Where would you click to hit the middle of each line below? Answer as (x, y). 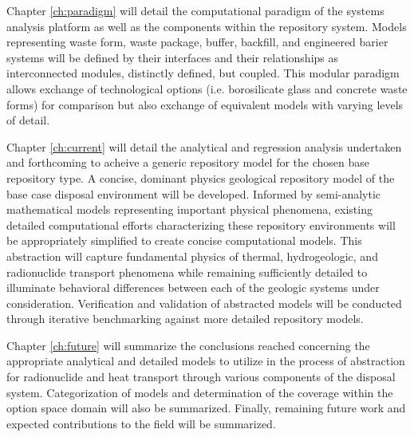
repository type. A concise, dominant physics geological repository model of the (201, 177)
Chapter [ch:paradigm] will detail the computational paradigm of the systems (195, 10)
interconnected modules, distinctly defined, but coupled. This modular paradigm (203, 73)
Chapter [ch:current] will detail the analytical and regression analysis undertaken (204, 146)
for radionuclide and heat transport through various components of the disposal (201, 377)
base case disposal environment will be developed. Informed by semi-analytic (194, 193)
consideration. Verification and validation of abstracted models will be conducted (204, 303)
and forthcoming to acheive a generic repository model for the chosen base (188, 162)
